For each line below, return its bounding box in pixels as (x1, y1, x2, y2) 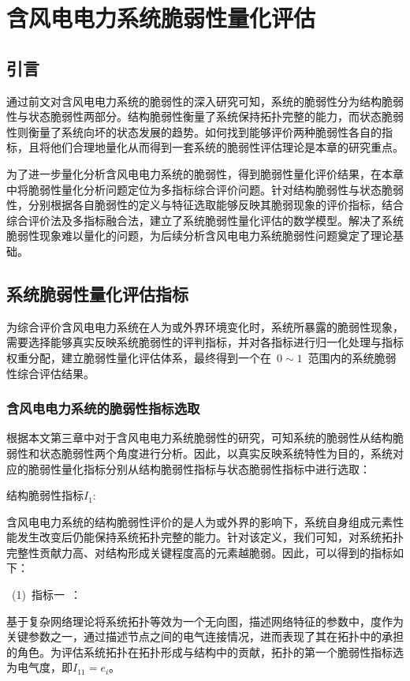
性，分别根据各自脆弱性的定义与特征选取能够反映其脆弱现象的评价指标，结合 (6, 196, 404, 213)
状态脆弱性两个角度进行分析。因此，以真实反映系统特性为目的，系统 (39, 444, 393, 461)
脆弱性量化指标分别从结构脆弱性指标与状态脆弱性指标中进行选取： (28, 460, 371, 477)
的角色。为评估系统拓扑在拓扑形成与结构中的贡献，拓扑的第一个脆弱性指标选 (6, 643, 404, 660)
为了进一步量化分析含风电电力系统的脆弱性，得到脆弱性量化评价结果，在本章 (6, 165, 404, 181)
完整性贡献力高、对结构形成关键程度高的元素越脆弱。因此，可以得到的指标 (6, 544, 393, 560)
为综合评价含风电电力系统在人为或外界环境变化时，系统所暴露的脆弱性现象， (6, 318, 404, 335)
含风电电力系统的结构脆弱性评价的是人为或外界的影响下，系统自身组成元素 (6, 513, 393, 529)
